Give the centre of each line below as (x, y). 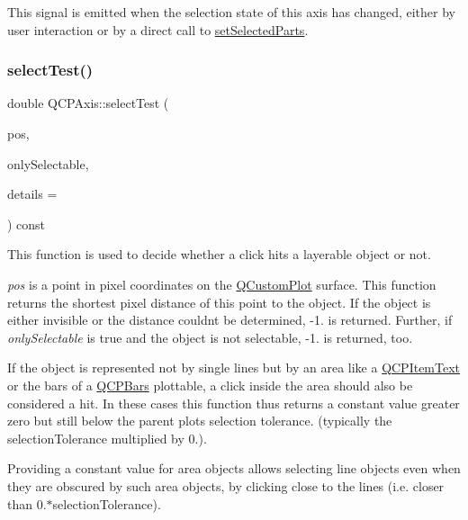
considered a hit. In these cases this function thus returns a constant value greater (234, 403)
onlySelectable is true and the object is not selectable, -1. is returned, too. (210, 337)
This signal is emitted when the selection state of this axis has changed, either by (231, 12)
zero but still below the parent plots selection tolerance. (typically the (200, 421)
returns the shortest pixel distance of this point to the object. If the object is (219, 302)
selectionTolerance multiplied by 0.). (107, 438)
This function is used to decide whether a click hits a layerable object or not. (219, 254)
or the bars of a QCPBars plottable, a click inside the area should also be (210, 385)
